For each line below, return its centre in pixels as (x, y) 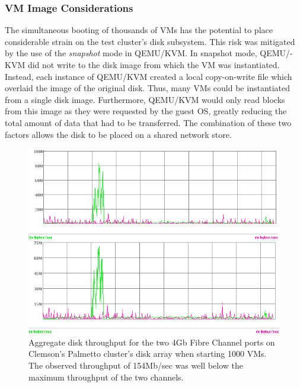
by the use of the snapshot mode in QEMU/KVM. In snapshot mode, (131, 53)
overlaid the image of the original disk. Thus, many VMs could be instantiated (148, 88)
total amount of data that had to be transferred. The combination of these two (148, 122)
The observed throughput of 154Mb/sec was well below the (136, 365)
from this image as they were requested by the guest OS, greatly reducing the (146, 111)
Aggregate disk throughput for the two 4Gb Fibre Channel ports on (152, 342)
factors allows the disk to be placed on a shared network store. (118, 134)
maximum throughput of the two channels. (106, 377)
